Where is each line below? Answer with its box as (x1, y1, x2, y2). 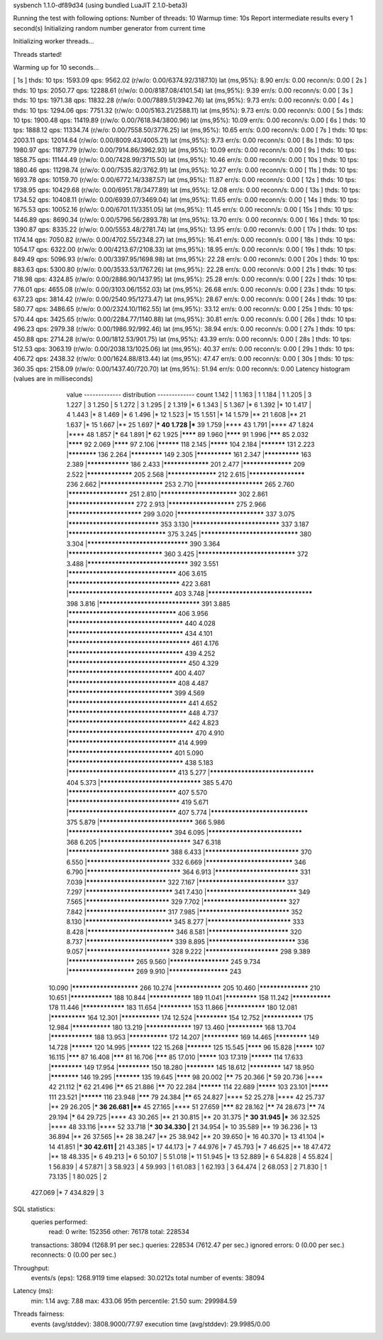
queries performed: (30, 1218, 88, 1226)
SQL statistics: (13, 1204, 56, 1213)
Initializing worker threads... (13, 37, 94, 45)
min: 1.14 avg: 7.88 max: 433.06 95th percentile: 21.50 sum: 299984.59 (30, 1297, 238, 1305)
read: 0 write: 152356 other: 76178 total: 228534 (48, 1228, 189, 1236)
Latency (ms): (13, 1287, 54, 1295)
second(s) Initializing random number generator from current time (13, 23, 206, 32)
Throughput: (13, 1263, 50, 1272)
